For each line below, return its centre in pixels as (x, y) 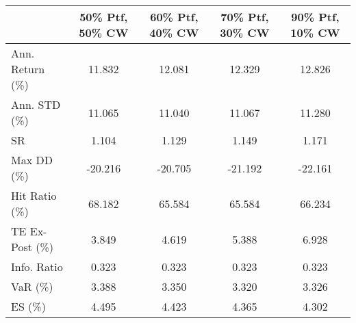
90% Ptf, (315, 17)
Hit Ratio (34, 195)
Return (28, 69)
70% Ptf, (245, 17)
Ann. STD (36, 104)
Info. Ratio (37, 267)
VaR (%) (32, 286)
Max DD (32, 160)
